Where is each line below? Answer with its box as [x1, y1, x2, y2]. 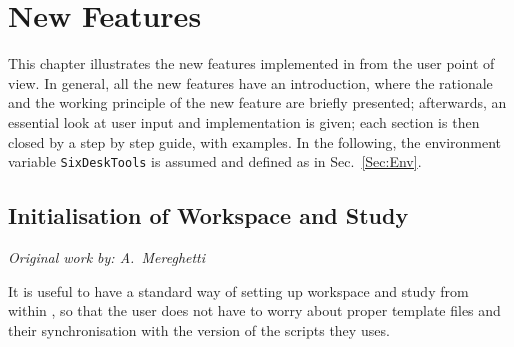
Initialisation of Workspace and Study [8, 200, 409, 231]
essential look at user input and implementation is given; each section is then [8, 111, 480, 132]
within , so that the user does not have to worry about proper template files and [8, 300, 501, 321]
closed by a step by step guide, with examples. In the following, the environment [8, 131, 502, 152]
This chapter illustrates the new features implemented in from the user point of [8, 53, 495, 74]
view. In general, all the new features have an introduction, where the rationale [8, 72, 493, 93]
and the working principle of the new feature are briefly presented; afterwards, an [8, 92, 507, 113]
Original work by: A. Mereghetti [8, 246, 206, 267]
